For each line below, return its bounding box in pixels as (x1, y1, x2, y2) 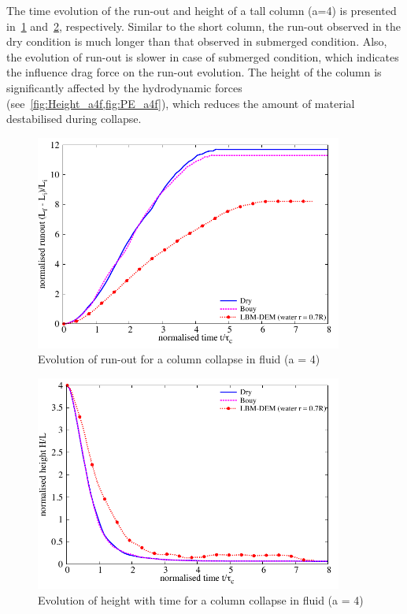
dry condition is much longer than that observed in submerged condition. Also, (6, 33, 387, 50)
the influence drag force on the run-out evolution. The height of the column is (6, 64, 382, 80)
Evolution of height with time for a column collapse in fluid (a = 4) (38, 591, 364, 608)
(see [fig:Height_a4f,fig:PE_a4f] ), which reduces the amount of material (6, 95, 355, 111)
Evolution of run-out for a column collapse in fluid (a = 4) (38, 351, 320, 367)
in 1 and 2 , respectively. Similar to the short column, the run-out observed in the (6, 17, 401, 34)
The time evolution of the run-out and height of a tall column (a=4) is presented (6, 2, 397, 18)
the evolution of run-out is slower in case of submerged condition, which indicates (6, 48, 399, 65)
